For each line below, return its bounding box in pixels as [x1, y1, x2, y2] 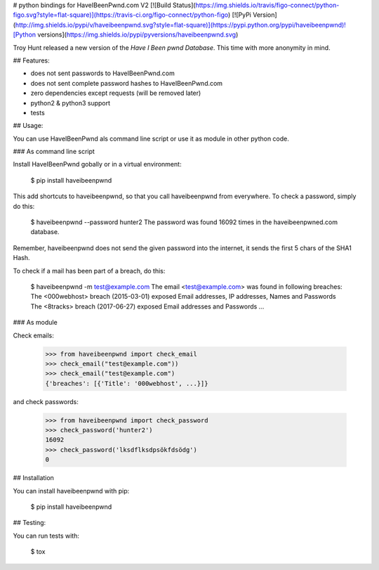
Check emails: [13, 331, 54, 339]
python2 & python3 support [30, 98, 111, 107]
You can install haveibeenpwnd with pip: [13, 486, 130, 495]
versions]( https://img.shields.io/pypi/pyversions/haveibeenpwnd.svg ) [37, 30, 239, 39]
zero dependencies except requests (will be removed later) [30, 89, 201, 98]
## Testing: [13, 519, 46, 527]
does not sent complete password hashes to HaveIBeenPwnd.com [30, 79, 223, 87]
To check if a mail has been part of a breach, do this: [13, 266, 166, 275]
